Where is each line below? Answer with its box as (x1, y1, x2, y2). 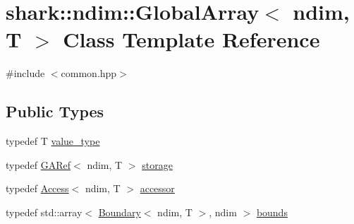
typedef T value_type (6, 134, 100, 148)
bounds (256, 204, 288, 219)
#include (6, 66, 45, 81)
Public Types (6, 100, 104, 122)
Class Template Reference (63, 25, 320, 54)
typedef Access (6, 181, 69, 196)
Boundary (98, 204, 141, 219)
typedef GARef (6, 157, 71, 172)
